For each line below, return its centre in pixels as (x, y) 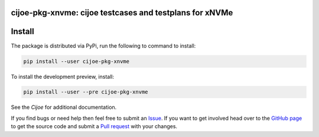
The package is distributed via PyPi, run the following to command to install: (103, 46)
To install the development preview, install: (63, 76)
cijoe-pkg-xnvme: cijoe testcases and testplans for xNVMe (122, 13)
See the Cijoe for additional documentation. (64, 107)
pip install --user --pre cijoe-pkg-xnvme (86, 92)
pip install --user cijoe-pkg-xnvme (77, 61)
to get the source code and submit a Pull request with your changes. (94, 126)
